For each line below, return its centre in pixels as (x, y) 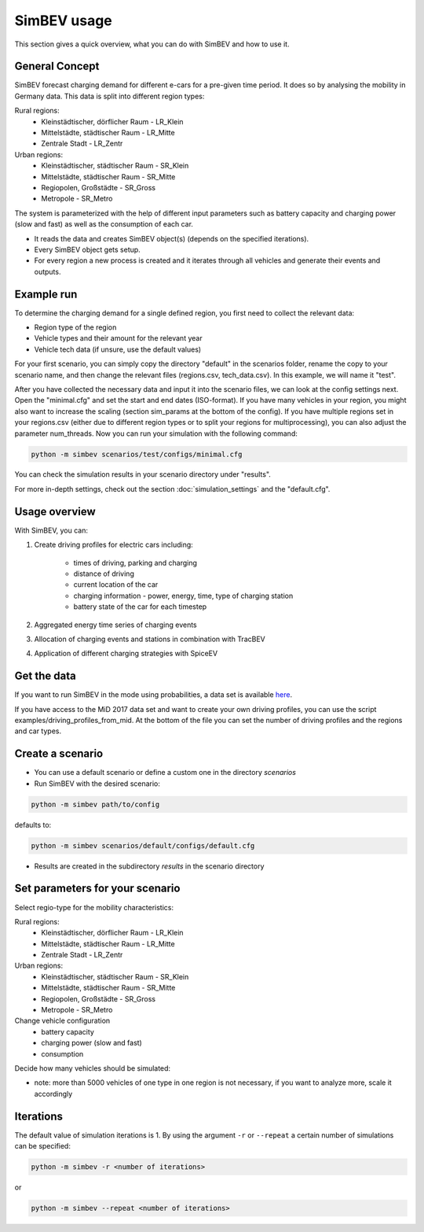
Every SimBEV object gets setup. (87, 249)
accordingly (53, 1094)
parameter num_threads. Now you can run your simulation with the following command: (156, 433)
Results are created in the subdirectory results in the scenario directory (149, 866)
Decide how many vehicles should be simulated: (93, 1068)
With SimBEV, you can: (51, 530)
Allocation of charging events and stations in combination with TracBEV (150, 639)
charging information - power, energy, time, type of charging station (183, 596)
